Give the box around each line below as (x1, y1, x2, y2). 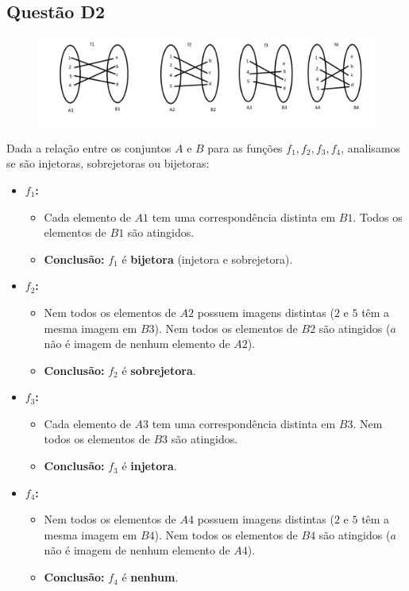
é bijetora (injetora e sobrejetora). (122, 250, 293, 267)
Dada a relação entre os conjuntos (6, 139, 172, 156)
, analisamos (341, 139, 401, 156)
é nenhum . (122, 569, 179, 585)
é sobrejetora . (122, 361, 196, 378)
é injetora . (122, 458, 177, 474)
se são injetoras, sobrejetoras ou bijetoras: (6, 155, 210, 172)
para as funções (207, 139, 283, 156)
